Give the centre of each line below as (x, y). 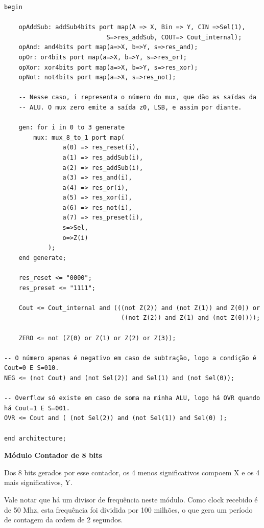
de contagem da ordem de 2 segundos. (64, 520)
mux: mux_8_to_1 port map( (79, 137)
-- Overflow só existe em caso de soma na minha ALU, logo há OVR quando (132, 398)
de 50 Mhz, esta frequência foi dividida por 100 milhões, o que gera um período (128, 509)
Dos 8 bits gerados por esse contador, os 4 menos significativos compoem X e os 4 (132, 472)
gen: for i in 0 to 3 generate (72, 128)
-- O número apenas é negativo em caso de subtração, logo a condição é (130, 358)
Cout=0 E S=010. (32, 368)
